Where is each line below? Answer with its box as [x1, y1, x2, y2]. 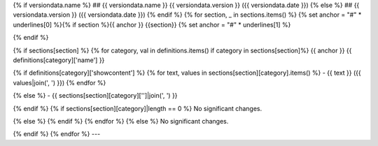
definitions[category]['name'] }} [13, 56, 105, 64]
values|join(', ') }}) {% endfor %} [13, 78, 106, 87]
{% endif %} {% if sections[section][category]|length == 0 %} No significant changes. [13, 104, 262, 112]
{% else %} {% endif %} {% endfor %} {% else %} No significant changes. [13, 117, 229, 125]
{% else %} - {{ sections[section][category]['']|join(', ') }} [13, 92, 178, 100]
